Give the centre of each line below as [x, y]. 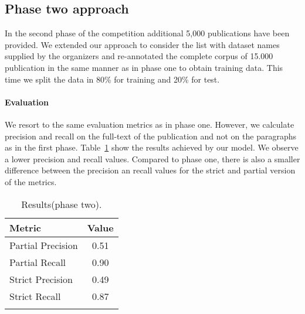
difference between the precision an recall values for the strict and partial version [150, 170]
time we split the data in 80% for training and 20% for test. [112, 79]
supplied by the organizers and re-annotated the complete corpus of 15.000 [139, 56]
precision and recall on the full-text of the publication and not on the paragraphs [150, 136]
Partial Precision [44, 245]
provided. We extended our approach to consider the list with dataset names [142, 44]
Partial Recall [38, 262]
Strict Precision [41, 279]
